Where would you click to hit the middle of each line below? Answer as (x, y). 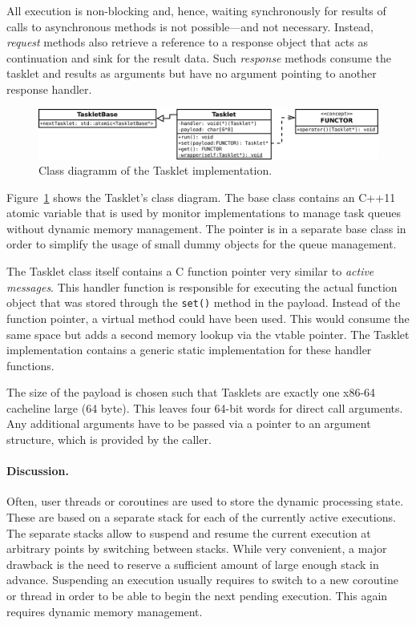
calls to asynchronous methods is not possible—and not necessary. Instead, (190, 26)
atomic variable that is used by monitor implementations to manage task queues (204, 213)
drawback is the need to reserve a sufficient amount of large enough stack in (193, 564)
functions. (30, 365)
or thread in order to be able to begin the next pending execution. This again (197, 596)
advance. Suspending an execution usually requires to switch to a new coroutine (202, 580)
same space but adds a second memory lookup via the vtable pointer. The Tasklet (208, 334)
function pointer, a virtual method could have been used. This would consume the (208, 318)
